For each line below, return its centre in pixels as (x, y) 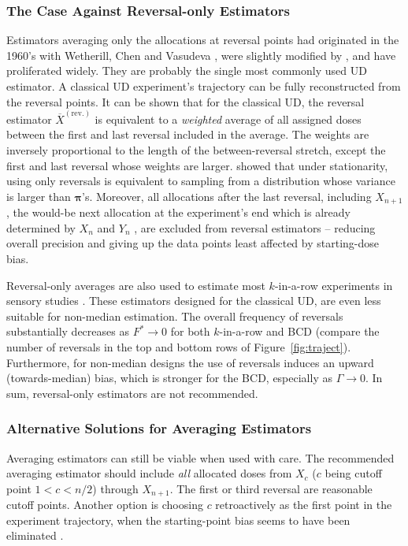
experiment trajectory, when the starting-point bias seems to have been (178, 520)
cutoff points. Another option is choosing (105, 505)
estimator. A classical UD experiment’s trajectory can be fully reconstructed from (204, 86)
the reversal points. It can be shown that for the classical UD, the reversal (185, 101)
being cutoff (353, 473)
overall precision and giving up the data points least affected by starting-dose (193, 243)
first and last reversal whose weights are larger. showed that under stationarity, (197, 165)
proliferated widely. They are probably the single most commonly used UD (187, 71)
